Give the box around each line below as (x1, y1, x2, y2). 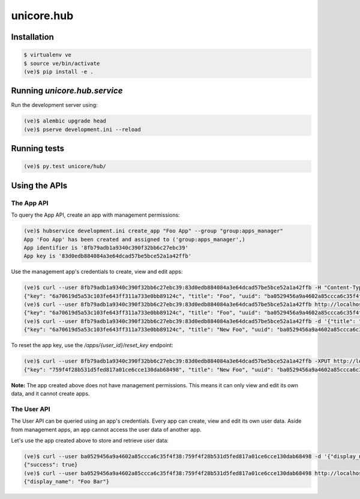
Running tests (11, 144, 65, 154)
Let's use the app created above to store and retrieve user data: (11, 437, 169, 444)
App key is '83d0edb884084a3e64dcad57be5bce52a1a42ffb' (23, 253, 192, 259)
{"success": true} (23, 461, 78, 468)
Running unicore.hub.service (11, 86, 123, 96)
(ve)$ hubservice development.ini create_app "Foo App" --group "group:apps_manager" (23, 228, 283, 234)
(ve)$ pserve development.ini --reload (23, 126, 141, 133)
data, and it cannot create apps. (11, 390, 90, 397)
